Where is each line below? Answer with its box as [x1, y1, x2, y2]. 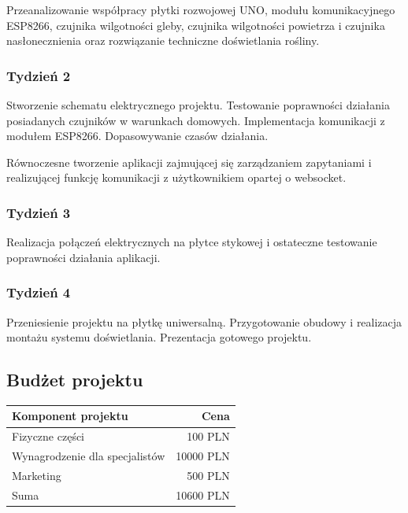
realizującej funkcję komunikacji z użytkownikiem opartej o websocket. [6, 169, 347, 186]
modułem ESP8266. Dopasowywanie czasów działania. [6, 127, 269, 144]
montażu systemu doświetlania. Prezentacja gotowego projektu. [6, 329, 312, 345]
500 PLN [187, 467, 230, 484]
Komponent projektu [12, 408, 128, 424]
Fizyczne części [12, 428, 85, 445]
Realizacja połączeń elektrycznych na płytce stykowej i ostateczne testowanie [6, 234, 377, 250]
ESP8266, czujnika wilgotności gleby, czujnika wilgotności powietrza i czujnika [6, 17, 385, 33]
